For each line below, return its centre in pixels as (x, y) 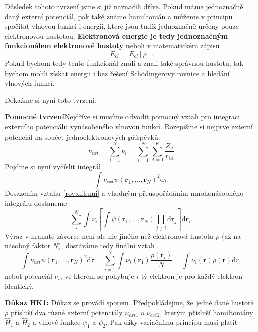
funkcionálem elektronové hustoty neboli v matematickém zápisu (112, 46)
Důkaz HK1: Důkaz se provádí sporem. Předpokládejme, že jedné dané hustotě (129, 303)
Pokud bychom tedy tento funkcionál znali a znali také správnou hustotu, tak (124, 63)
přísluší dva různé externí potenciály (67, 312)
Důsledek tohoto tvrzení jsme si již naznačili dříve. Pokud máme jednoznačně (124, 6)
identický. (19, 285)
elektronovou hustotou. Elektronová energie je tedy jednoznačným (116, 36)
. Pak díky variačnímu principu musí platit (172, 322)
